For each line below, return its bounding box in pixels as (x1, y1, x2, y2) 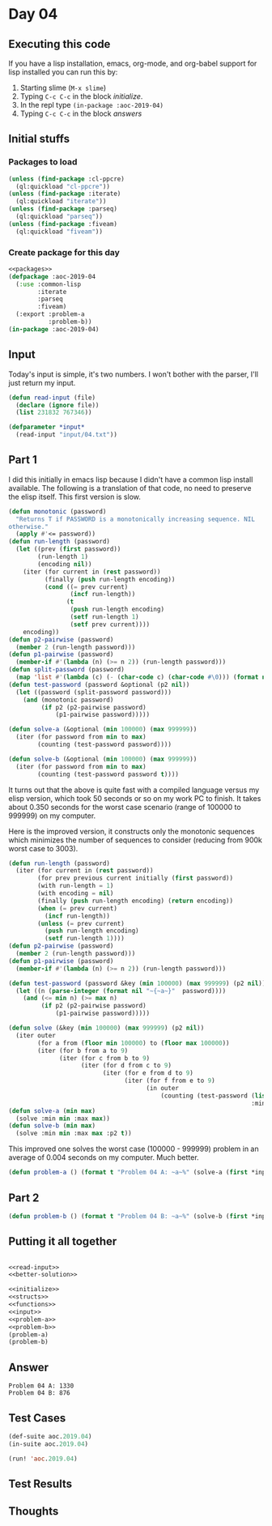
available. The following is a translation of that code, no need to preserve (8, 483, 252, 492)
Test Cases (8, 1411, 66, 1425)
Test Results (8, 1477, 73, 1490)
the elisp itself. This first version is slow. (8, 492, 142, 501)
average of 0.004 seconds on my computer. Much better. (8, 1153, 200, 1162)
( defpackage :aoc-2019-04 (8, 272, 96, 280)
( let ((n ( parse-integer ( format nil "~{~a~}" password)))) (15, 987, 227, 995)
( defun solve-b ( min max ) (8, 1122, 96, 1130)
